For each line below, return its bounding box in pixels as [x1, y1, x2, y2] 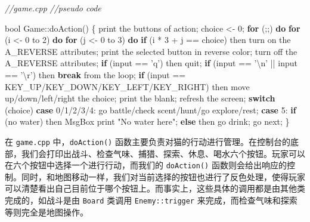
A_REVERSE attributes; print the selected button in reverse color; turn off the [5, 45, 297, 57]
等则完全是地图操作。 [5, 205, 88, 218]
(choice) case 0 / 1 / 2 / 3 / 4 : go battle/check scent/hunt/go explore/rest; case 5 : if [5, 103, 296, 116]
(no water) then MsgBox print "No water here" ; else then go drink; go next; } [5, 115, 290, 128]
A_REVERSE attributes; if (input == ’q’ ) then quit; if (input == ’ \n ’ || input [5, 57, 298, 69]
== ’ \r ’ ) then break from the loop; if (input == [5, 68, 186, 81]
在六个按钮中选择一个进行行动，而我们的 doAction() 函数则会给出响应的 [5, 159, 287, 171]
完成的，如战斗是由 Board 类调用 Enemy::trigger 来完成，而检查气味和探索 [5, 194, 297, 206]
